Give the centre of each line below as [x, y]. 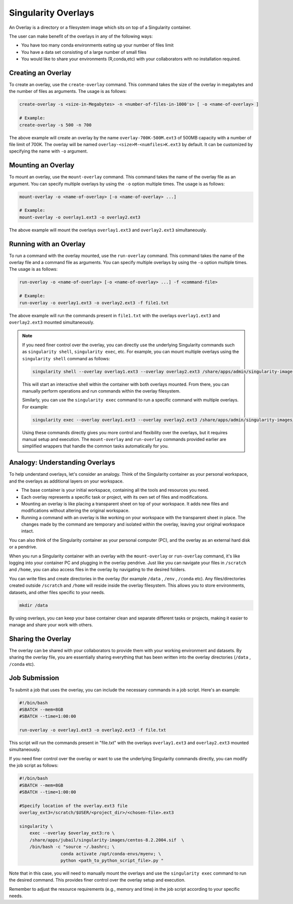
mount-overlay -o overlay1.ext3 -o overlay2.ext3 [80, 217]
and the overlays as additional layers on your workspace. [66, 481]
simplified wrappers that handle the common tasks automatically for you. [95, 446]
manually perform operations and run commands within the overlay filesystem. [101, 391]
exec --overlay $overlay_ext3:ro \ [72, 833]
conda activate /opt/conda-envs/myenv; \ [111, 854]
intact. [28, 531]
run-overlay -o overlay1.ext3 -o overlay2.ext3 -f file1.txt [94, 303]
